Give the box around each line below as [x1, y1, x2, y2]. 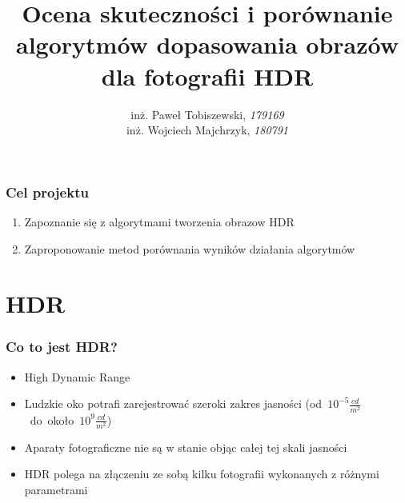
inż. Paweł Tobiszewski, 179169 [130, 106, 284, 122]
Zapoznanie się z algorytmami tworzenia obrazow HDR [24, 213, 295, 230]
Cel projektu [6, 182, 89, 202]
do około [30, 411, 74, 428]
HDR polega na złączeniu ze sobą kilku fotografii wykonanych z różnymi [24, 465, 379, 482]
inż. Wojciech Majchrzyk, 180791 [126, 122, 289, 138]
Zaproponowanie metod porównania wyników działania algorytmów [24, 240, 355, 257]
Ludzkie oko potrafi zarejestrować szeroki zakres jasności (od [24, 395, 323, 412]
